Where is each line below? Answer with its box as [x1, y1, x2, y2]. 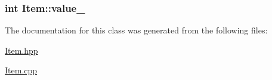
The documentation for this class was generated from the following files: [5, 24, 268, 36]
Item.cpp [5, 64, 38, 76]
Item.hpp [5, 44, 38, 56]
